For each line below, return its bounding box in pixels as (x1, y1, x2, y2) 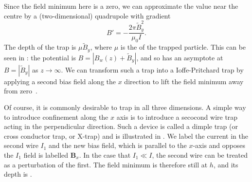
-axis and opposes (193, 140, 246, 150)
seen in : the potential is (4, 52, 76, 62)
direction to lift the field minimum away (124, 76, 244, 86)
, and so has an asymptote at (136, 52, 223, 62)
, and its (213, 159, 238, 169)
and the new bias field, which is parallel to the (49, 140, 187, 150)
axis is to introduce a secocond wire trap (116, 111, 238, 122)
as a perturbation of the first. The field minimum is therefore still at (4, 159, 208, 169)
